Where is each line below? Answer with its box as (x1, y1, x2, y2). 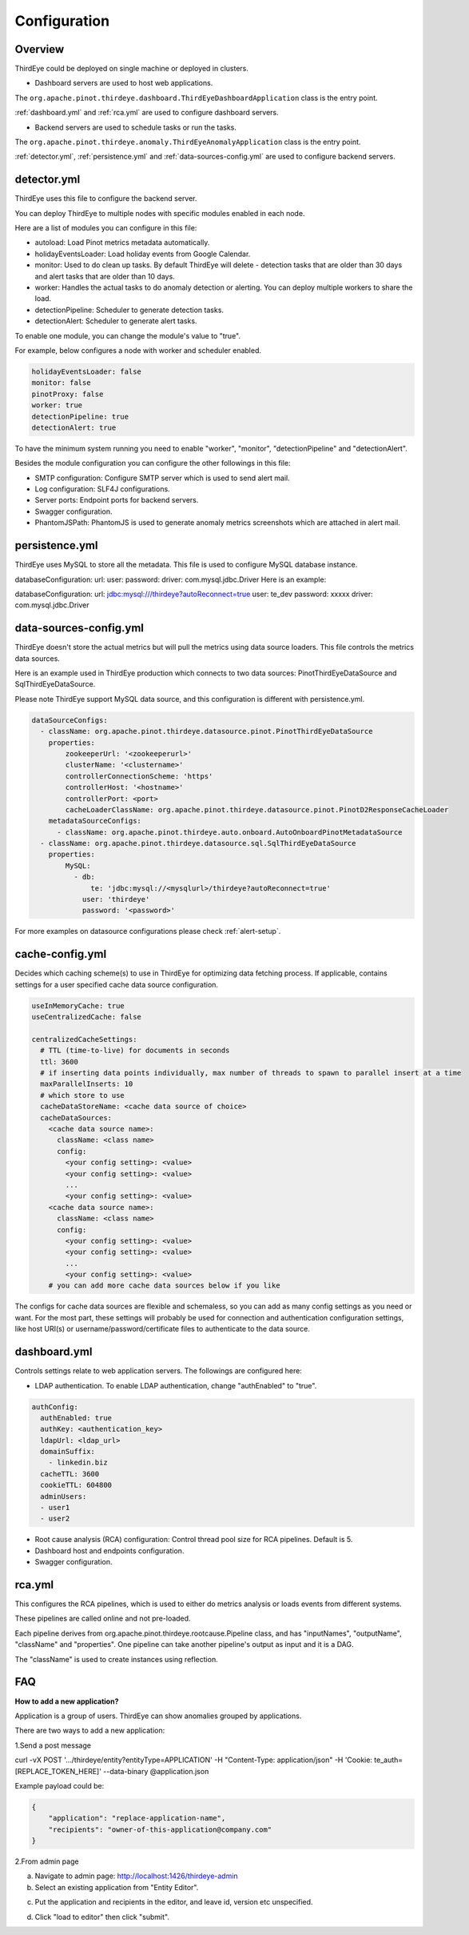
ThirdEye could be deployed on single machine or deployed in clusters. (14, 64, 249, 74)
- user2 (40, 1514, 70, 1524)
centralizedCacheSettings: (31, 1035, 137, 1044)
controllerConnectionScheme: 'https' (65, 771, 213, 780)
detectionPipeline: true (31, 412, 129, 421)
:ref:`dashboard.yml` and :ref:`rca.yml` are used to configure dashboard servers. (14, 108, 279, 118)
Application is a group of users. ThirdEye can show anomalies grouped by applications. (14, 1711, 302, 1721)
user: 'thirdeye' (81, 895, 150, 904)
